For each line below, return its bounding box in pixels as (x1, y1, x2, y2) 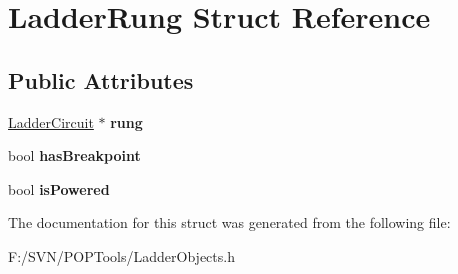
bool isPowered (8, 178, 110, 199)
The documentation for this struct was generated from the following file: (8, 212, 451, 233)
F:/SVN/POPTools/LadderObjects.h (8, 245, 235, 266)
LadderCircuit (8, 111, 94, 132)
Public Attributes (8, 64, 194, 95)
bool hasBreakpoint (8, 145, 141, 166)
